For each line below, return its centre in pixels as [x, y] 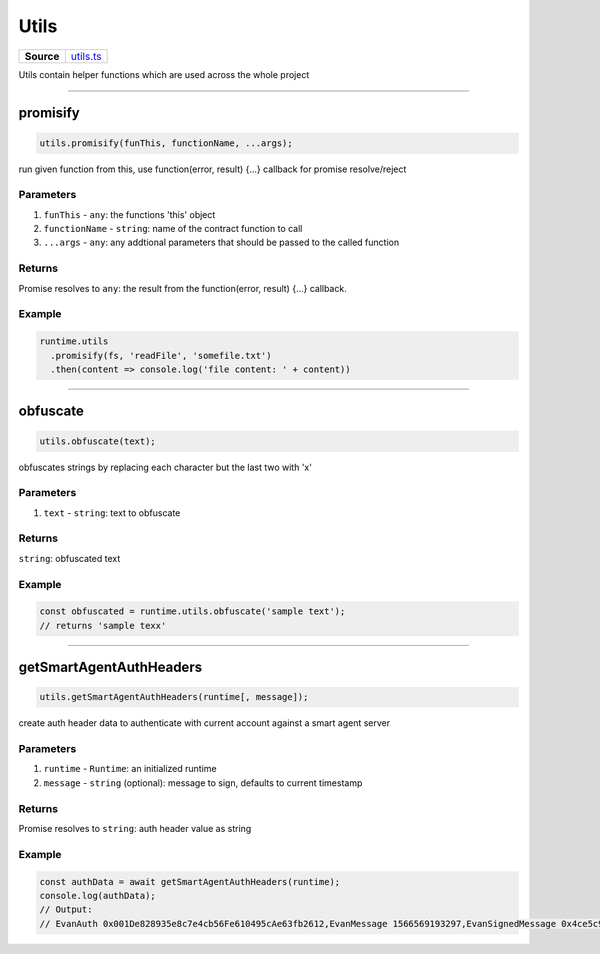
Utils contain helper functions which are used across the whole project [164, 74]
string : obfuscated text [69, 558]
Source [42, 56]
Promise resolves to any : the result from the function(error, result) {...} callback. [182, 288]
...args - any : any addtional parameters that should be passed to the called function [221, 242]
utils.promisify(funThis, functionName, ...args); [166, 143]
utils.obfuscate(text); [98, 441]
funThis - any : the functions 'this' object [129, 214]
